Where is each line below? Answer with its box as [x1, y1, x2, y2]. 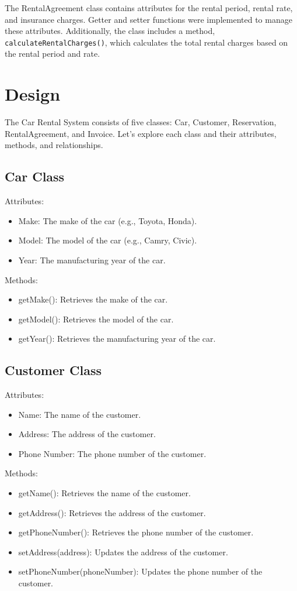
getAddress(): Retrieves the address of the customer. [18, 506, 206, 518]
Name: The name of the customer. [18, 408, 141, 420]
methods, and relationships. [5, 139, 103, 151]
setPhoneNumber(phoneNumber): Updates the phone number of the [18, 565, 263, 578]
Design [5, 82, 61, 106]
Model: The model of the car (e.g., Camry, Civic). [18, 234, 197, 246]
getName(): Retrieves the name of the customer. [18, 487, 191, 499]
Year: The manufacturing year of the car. [18, 253, 166, 266]
